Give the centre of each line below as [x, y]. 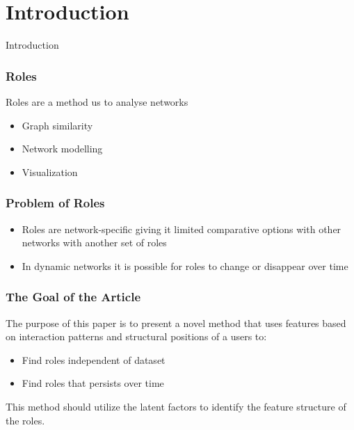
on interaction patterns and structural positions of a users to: [136, 336]
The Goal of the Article [73, 297]
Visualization [50, 172]
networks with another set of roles [94, 242]
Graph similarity [57, 125]
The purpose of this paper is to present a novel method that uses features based [176, 322]
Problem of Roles [55, 203]
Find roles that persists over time [93, 383]
